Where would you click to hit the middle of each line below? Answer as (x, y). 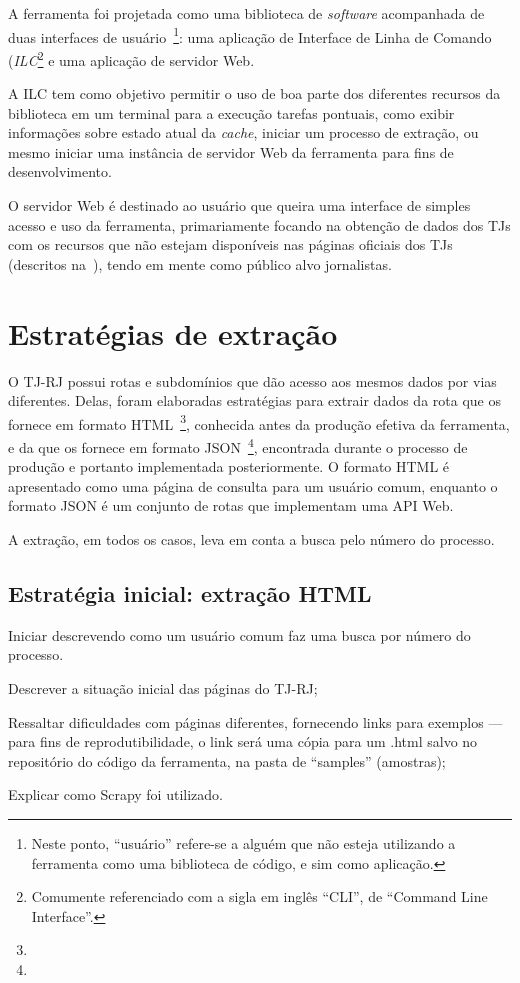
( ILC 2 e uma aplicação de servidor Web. (131, 58)
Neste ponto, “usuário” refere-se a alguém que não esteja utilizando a (243, 842)
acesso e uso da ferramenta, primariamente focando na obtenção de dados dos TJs (259, 224)
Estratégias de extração (173, 332)
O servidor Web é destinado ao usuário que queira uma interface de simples (239, 205)
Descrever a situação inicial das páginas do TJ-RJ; (163, 688)
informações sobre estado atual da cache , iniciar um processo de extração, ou (243, 132)
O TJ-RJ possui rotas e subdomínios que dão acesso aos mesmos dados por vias (252, 380)
